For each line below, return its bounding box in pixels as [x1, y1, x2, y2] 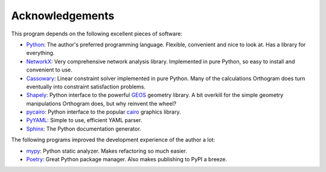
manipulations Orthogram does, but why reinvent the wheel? [26, 100, 177, 107]
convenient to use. [26, 66, 72, 73]
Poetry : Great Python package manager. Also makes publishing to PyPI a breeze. [26, 156, 228, 163]
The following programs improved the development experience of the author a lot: [11, 136, 216, 144]
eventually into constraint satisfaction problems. [26, 83, 146, 90]
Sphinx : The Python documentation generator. [26, 125, 141, 132]
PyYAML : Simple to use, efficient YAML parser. [26, 117, 142, 124]
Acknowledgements [11, 9, 115, 22]
